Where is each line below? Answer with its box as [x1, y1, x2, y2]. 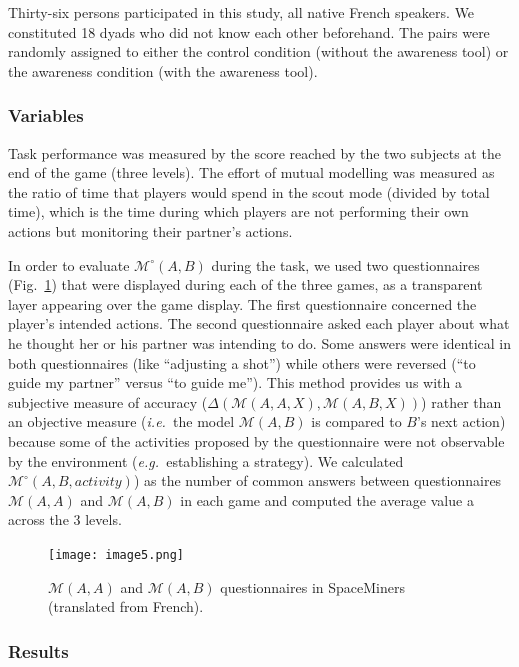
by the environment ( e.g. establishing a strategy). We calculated [8, 450, 404, 471]
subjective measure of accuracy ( [8, 391, 208, 412]
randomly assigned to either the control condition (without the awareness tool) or [8, 41, 509, 62]
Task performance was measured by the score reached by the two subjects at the [8, 142, 501, 163]
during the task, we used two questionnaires [211, 254, 480, 275]
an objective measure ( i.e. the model [8, 411, 235, 432]
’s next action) [417, 411, 506, 432]
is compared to [311, 411, 402, 432]
